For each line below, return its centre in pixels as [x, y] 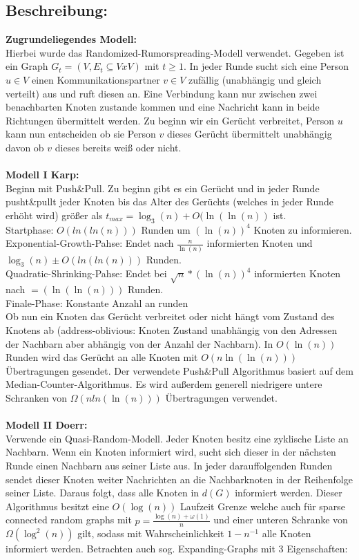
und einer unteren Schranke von [281, 520]
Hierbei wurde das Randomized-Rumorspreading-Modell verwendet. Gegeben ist [175, 52]
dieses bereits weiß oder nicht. [118, 147]
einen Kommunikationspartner [96, 79]
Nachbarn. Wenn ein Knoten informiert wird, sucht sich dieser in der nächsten [171, 452]
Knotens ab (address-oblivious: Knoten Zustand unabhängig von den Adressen [172, 329]
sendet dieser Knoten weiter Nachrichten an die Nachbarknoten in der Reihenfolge [179, 479]
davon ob [25, 147]
